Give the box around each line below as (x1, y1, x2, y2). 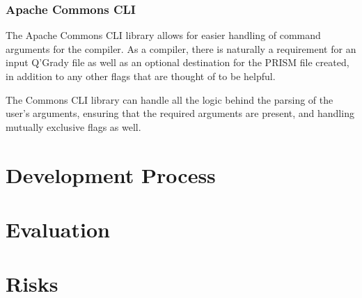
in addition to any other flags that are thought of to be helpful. (6, 69, 276, 83)
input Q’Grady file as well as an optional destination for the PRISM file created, (6, 55, 349, 70)
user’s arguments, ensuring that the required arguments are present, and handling (6, 106, 354, 120)
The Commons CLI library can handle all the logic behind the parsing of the (6, 92, 333, 107)
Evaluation (6, 214, 110, 243)
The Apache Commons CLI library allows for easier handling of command (6, 28, 321, 42)
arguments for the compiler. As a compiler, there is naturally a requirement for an (6, 41, 356, 56)
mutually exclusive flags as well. (6, 119, 141, 134)
